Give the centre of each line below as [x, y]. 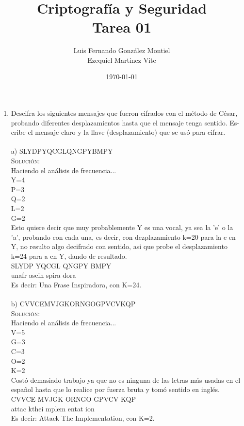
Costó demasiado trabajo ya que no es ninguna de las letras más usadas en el [126, 380]
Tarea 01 [122, 27]
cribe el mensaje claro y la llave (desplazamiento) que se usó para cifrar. [118, 132]
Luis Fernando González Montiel [122, 50]
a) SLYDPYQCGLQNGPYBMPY [62, 151]
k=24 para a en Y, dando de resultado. [69, 256]
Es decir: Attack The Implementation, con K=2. [83, 418]
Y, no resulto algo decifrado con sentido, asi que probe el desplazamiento [119, 246]
